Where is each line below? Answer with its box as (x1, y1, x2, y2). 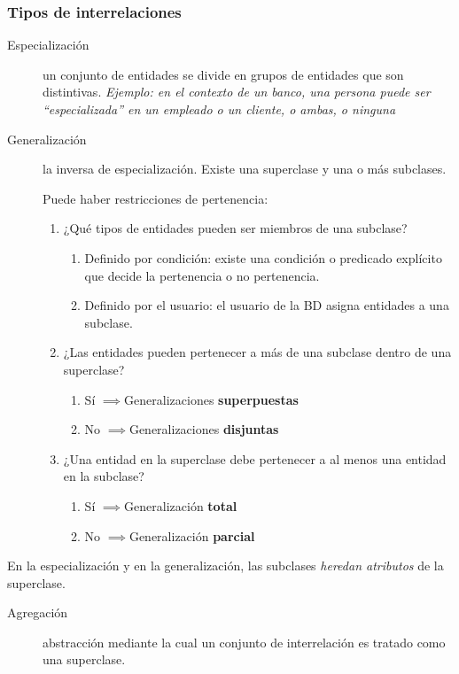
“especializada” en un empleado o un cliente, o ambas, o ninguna (43, 100, 396, 118)
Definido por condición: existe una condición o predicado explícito (84, 248, 442, 267)
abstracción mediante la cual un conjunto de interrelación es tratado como (43, 632, 446, 651)
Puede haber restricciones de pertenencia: (43, 189, 268, 207)
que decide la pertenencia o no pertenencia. (84, 266, 320, 284)
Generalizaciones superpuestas (124, 390, 299, 408)
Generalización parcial (128, 526, 255, 545)
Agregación (7, 603, 68, 622)
